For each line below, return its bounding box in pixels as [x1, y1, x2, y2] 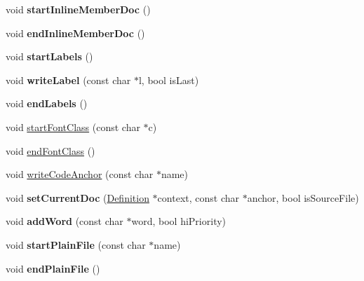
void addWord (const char [6, 214, 123, 228]
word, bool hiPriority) [131, 214, 227, 228]
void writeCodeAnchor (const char [6, 167, 154, 181]
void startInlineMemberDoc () [6, 2, 151, 16]
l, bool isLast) [138, 72, 199, 87]
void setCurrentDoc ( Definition [6, 190, 149, 205]
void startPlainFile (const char [6, 237, 146, 252]
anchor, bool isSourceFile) [247, 190, 359, 205]
